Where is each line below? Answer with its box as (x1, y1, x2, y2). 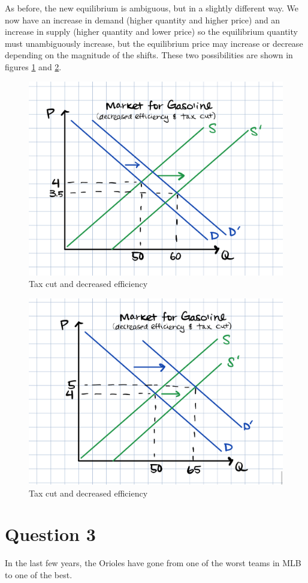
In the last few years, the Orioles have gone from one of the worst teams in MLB (5, 557, 301, 569)
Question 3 (5, 522, 96, 546)
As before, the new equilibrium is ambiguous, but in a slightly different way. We (5, 2, 299, 14)
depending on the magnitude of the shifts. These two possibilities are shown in (5, 49, 293, 61)
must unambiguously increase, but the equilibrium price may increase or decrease (5, 37, 303, 49)
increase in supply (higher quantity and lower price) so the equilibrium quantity (5, 25, 298, 38)
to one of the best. (5, 568, 73, 581)
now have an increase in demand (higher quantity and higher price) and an (5, 13, 280, 26)
